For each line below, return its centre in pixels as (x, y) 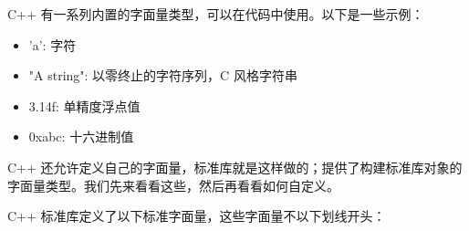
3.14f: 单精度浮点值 (84, 105)
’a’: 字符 (52, 44)
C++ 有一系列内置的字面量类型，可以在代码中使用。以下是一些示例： (216, 14)
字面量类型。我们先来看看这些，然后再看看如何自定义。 (173, 185)
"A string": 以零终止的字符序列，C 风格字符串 (163, 75)
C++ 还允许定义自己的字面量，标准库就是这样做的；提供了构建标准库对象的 (235, 167)
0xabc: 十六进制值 (81, 136)
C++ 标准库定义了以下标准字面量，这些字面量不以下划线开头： (197, 216)
